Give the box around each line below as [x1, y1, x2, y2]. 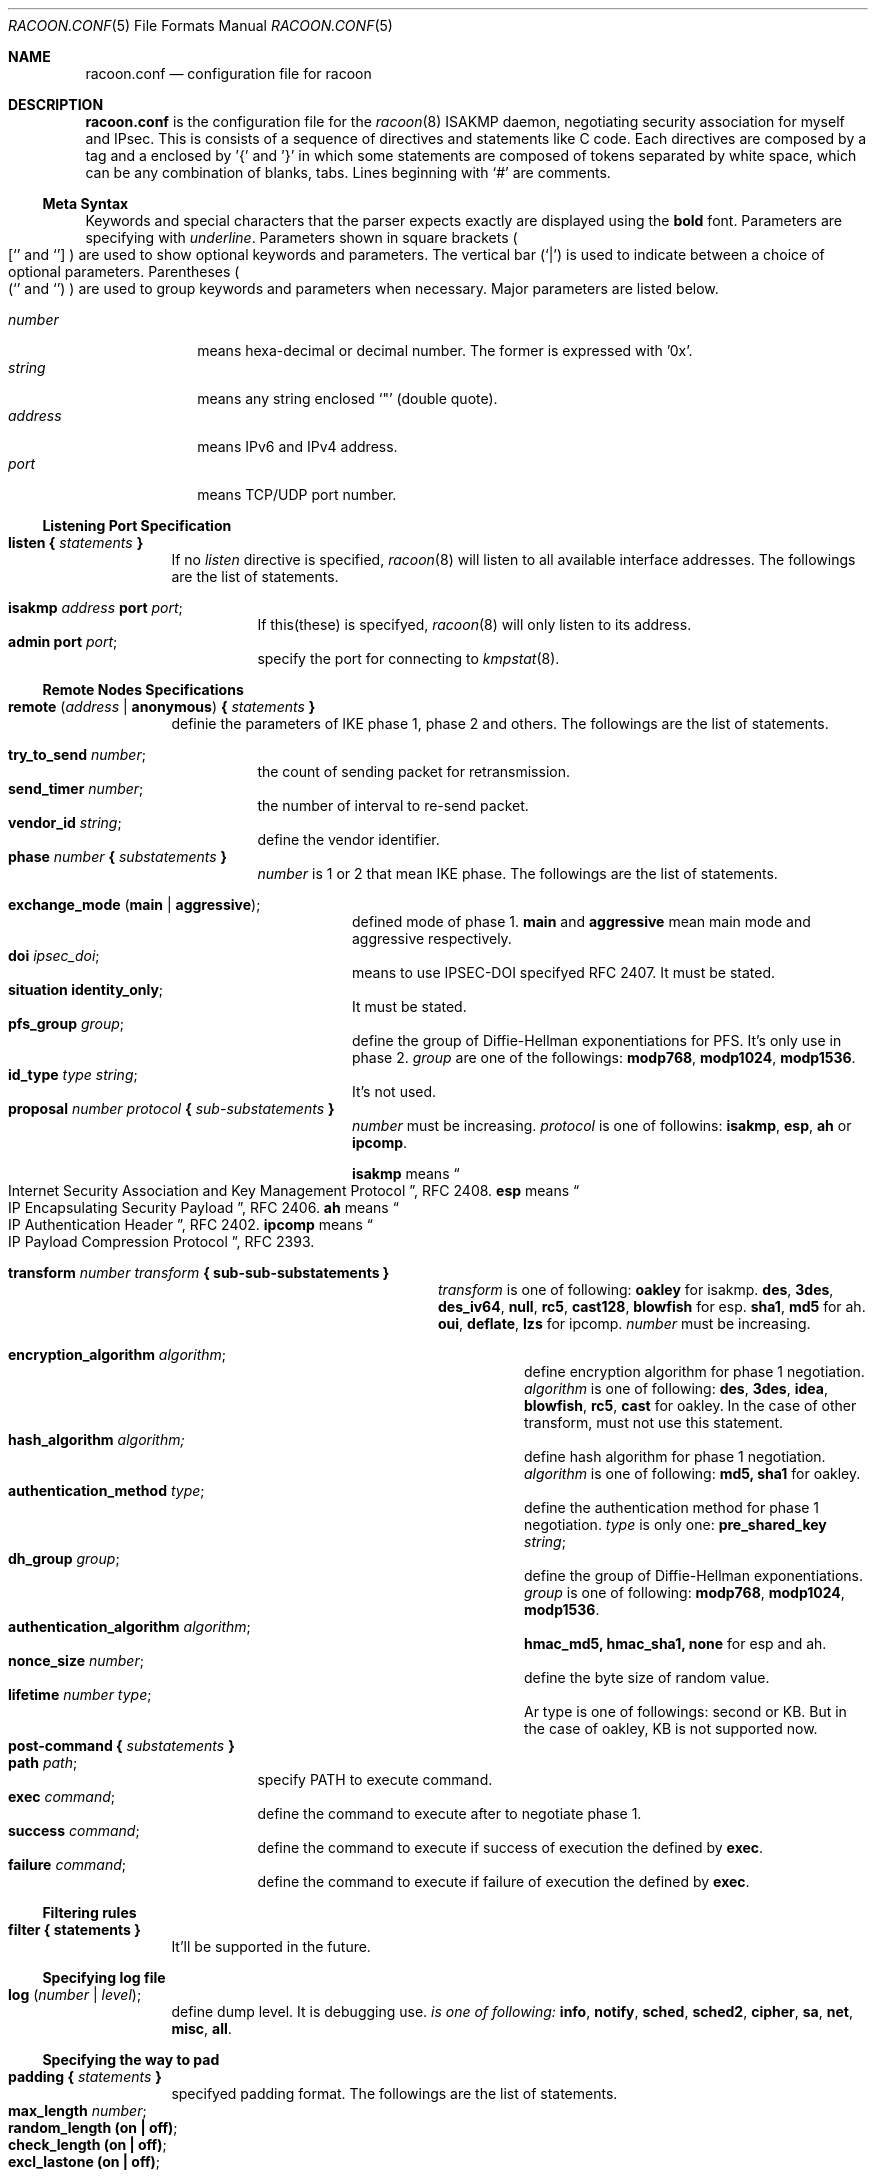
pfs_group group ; [8, 1015, 125, 1032]
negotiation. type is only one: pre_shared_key [524, 1516, 827, 1533]
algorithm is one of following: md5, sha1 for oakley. [524, 1465, 861, 1482]
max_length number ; [8, 2102, 147, 2119]
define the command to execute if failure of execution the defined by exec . [257, 1873, 750, 1890]
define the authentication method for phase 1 [524, 1499, 820, 1516]
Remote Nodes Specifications [42, 681, 244, 698]
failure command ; [8, 1856, 126, 1873]
